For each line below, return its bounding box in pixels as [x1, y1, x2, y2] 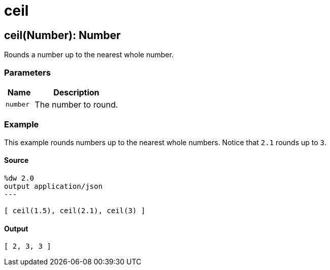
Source [4, 156, 29, 165]
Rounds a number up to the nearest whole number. [4, 50, 174, 59]
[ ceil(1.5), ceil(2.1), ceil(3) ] [4, 206, 146, 215]
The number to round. [35, 99, 118, 110]
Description [53, 87, 100, 97]
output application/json [4, 182, 103, 190]
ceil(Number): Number [4, 28, 121, 42]
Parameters [4, 67, 51, 78]
